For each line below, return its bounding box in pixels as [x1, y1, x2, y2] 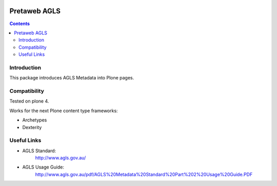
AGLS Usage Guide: [22, 164, 64, 170]
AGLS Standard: [22, 148, 56, 154]
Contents [9, 20, 30, 27]
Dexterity [22, 124, 42, 130]
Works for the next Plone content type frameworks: [9, 108, 118, 114]
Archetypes [22, 117, 47, 123]
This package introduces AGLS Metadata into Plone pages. [9, 75, 134, 81]
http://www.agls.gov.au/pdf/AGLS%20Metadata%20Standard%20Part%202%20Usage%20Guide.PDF [35, 171, 253, 177]
